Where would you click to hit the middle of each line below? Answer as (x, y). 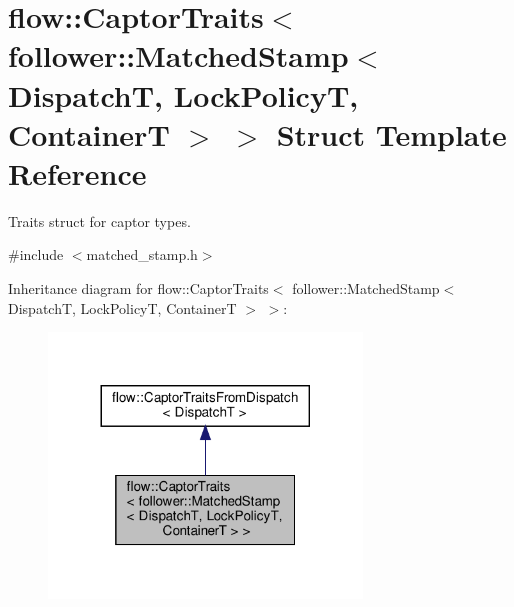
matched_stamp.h (142, 254)
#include (36, 254)
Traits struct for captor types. (99, 220)
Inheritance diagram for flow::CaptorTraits (138, 288)
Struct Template (391, 133)
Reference (77, 172)
